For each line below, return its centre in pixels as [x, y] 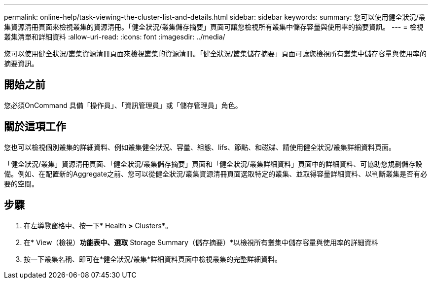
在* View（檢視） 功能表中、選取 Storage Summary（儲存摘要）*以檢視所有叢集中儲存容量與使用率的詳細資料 [201, 242]
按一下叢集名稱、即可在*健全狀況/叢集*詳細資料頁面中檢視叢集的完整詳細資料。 [153, 259]
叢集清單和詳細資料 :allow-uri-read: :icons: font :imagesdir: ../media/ [115, 37]
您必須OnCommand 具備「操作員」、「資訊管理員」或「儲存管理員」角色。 [123, 105]
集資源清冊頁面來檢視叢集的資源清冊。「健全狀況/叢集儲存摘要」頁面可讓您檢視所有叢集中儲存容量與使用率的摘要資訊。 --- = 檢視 [214, 27]
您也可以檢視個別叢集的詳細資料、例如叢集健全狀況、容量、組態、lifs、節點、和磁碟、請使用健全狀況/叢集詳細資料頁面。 [200, 147]
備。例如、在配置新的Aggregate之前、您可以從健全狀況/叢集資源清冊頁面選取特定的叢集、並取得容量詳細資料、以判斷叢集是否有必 [216, 174]
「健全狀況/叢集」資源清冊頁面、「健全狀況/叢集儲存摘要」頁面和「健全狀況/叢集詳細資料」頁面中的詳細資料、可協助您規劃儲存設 [213, 164]
